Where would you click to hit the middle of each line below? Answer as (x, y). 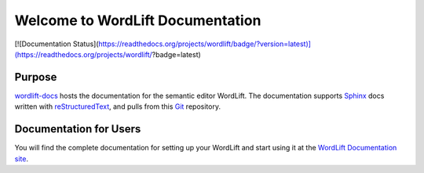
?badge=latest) (177, 54)
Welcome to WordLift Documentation (138, 20)
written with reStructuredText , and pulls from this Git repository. (118, 106)
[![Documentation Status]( (57, 44)
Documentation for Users (78, 129)
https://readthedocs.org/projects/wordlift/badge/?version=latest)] (205, 44)
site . (22, 159)
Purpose (36, 77)
